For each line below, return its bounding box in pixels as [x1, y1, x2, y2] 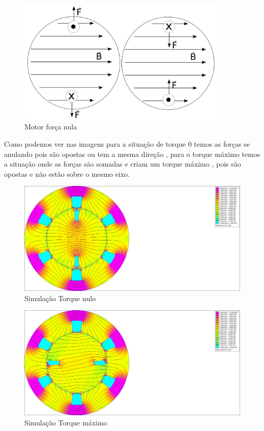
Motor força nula [24, 121, 77, 132]
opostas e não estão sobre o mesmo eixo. [4, 168, 130, 179]
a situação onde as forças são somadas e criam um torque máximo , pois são [4, 158, 241, 169]
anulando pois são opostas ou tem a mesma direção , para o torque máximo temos [4, 148, 260, 159]
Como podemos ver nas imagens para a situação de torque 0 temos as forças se [4, 139, 250, 149]
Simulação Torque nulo [24, 292, 96, 303]
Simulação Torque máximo [24, 417, 107, 427]
